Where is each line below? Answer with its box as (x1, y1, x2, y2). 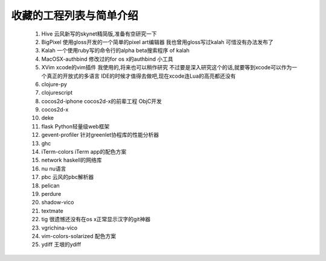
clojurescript (41, 89, 72, 96)
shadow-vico (41, 199, 74, 206)
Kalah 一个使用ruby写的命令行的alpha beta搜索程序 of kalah (41, 47, 190, 54)
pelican (41, 181, 60, 189)
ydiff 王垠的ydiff (41, 241, 81, 248)
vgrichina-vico (41, 224, 78, 231)
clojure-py (41, 80, 68, 87)
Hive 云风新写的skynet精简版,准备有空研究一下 (41, 30, 157, 37)
